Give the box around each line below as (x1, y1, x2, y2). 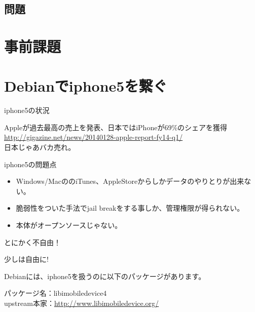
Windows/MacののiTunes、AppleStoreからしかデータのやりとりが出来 (16, 176, 244, 186)
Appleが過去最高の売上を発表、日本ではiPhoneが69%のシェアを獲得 (4, 122, 228, 132)
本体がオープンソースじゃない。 (16, 220, 122, 230)
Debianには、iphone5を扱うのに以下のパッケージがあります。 (4, 270, 206, 281)
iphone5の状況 (4, 105, 50, 115)
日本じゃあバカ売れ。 (4, 142, 76, 152)
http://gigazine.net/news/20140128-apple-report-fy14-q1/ (4, 132, 183, 142)
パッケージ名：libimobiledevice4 (4, 288, 107, 298)
